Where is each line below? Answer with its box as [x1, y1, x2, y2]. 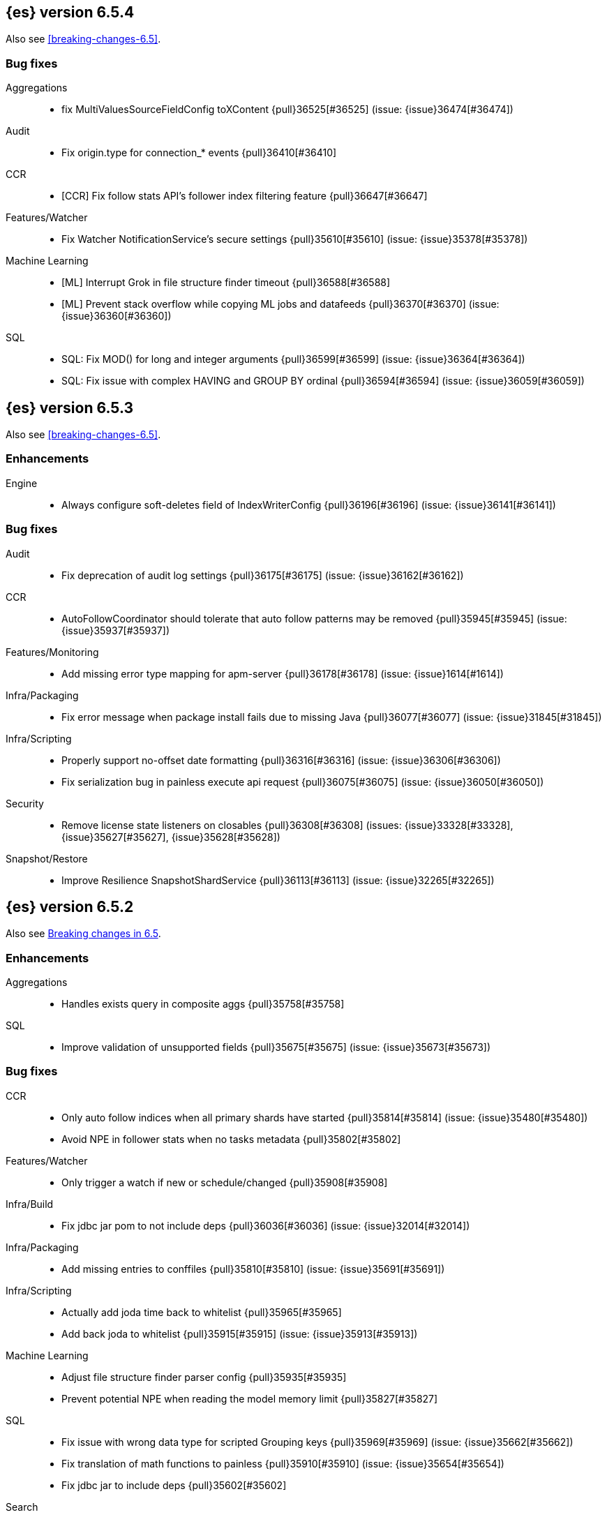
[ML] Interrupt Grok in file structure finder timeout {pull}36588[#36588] [61, 276, 391, 289]
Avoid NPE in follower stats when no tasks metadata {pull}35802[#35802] [61, 1133, 401, 1145]
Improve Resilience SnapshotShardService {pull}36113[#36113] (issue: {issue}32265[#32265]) [61, 874, 495, 886]
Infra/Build [6, 1197, 54, 1210]
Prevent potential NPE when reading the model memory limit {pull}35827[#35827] [61, 1392, 438, 1405]
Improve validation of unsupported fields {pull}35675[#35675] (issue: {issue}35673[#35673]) [61, 1041, 491, 1054]
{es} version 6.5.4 [6, 3, 135, 21]
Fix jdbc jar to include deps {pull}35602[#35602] [61, 1479, 287, 1491]
